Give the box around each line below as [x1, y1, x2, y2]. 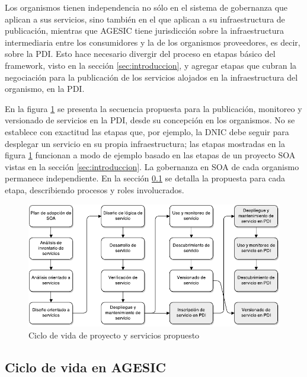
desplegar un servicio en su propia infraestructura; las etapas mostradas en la [5, 137, 286, 149]
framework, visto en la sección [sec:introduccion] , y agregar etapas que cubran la [5, 59, 297, 71]
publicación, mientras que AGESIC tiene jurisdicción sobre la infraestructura [5, 24, 284, 37]
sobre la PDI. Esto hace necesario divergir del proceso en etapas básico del [5, 47, 276, 60]
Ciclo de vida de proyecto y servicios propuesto [28, 328, 200, 341]
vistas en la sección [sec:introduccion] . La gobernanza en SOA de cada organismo [5, 160, 299, 172]
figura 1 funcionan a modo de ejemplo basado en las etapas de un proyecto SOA [5, 149, 296, 161]
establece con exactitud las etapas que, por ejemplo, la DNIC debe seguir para [5, 125, 289, 138]
